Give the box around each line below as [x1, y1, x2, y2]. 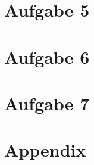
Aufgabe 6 [4, 44, 90, 69]
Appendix [4, 138, 86, 162]
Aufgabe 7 [4, 91, 90, 115]
